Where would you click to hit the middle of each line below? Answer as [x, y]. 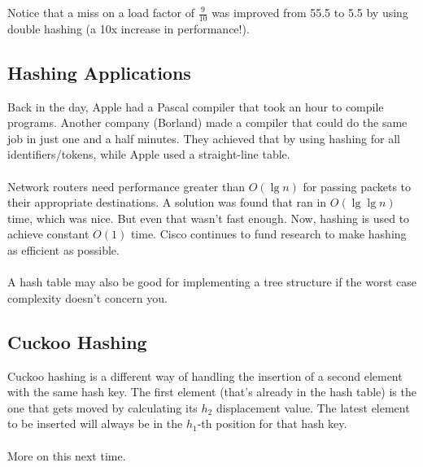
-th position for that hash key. [272, 423]
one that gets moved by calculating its [102, 407]
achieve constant [48, 234]
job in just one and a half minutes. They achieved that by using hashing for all [204, 138]
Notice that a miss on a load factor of [101, 12]
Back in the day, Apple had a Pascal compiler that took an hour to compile [196, 106]
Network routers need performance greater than [126, 186]
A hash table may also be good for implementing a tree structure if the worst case [212, 282]
